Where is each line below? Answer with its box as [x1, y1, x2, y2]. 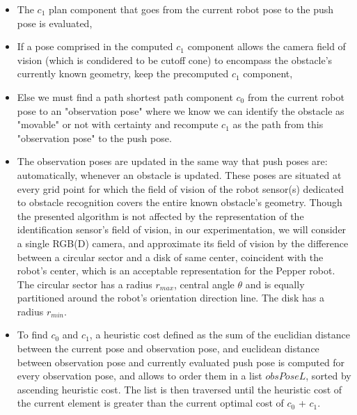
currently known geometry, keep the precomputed [17, 66, 229, 81]
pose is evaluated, [17, 15, 93, 30]
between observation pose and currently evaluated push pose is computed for [17, 354, 345, 369]
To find [17, 327, 48, 342]
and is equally [245, 276, 305, 291]
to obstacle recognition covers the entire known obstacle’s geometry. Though [17, 195, 342, 210]
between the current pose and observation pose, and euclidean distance [17, 341, 319, 356]
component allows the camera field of [187, 39, 346, 54]
